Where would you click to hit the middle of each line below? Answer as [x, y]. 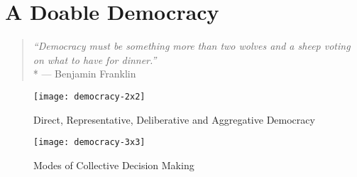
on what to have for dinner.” [95, 59]
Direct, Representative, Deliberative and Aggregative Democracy [174, 119]
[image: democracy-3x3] [89, 143]
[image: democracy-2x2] [89, 96]
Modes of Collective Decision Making [114, 165]
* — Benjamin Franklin [84, 74]
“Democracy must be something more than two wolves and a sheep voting [192, 46]
